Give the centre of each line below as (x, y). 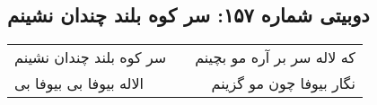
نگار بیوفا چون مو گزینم (283, 83)
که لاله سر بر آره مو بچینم (275, 57)
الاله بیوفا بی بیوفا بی (79, 83)
